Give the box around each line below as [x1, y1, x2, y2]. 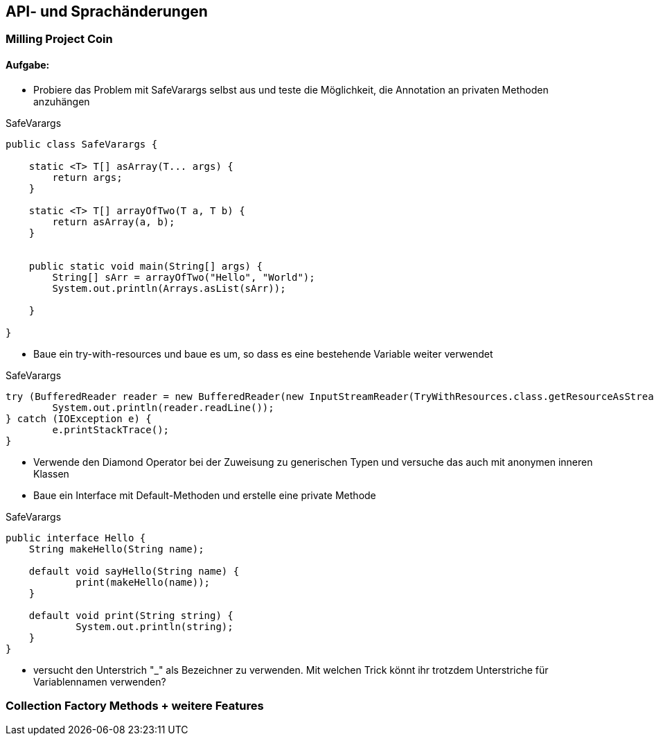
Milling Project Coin [6, 32, 113, 46]
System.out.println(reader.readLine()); [52, 401, 274, 413]
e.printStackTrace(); [52, 424, 170, 435]
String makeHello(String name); [28, 543, 204, 555]
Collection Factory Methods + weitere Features [6, 699, 264, 713]
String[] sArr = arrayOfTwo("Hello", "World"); [52, 271, 315, 283]
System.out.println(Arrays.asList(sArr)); [52, 282, 286, 294]
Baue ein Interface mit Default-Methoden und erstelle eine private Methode [33, 489, 376, 501]
